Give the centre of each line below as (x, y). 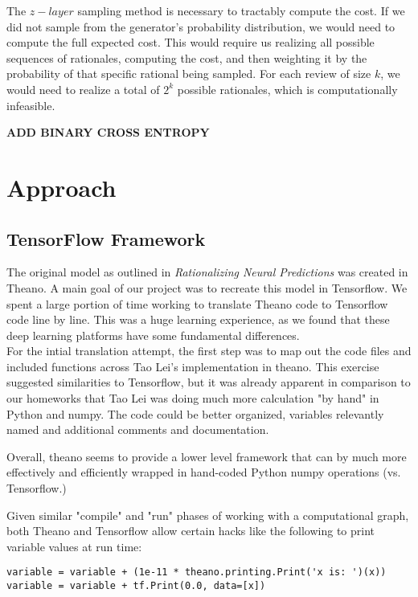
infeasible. (31, 105)
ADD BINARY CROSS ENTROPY (108, 132)
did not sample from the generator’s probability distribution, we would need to (201, 26)
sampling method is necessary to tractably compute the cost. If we (241, 10)
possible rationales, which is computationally (287, 89)
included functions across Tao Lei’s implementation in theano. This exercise (193, 366)
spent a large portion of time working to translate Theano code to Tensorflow (197, 303)
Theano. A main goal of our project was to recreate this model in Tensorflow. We (207, 287)
